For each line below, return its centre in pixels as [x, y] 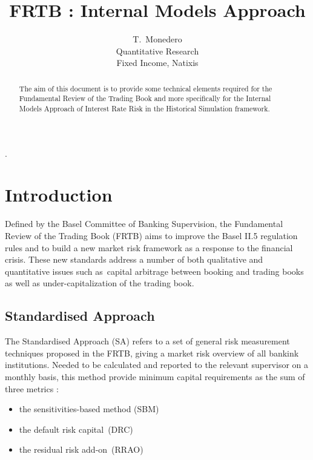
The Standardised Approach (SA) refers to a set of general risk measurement [147, 341]
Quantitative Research [157, 51]
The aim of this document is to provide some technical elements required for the [146, 88]
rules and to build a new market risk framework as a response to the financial [149, 247]
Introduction [59, 195]
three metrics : [32, 388]
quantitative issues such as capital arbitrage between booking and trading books [154, 271]
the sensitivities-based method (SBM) [89, 409]
